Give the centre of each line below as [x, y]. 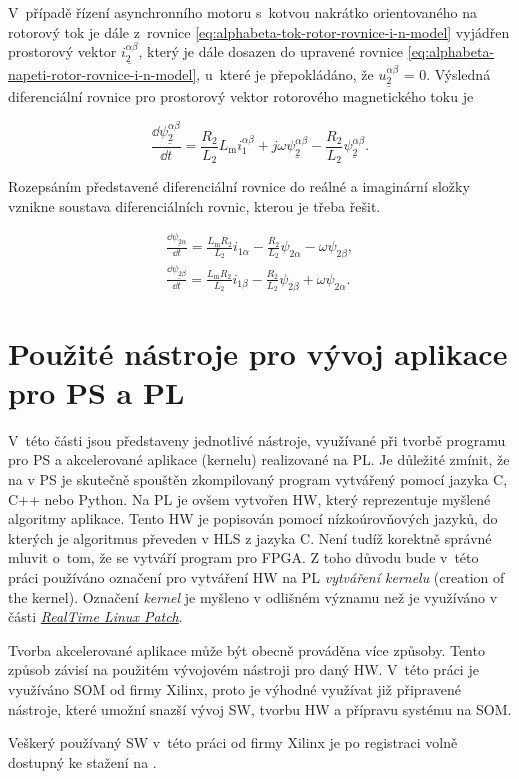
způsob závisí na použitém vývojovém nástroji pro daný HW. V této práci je [243, 669]
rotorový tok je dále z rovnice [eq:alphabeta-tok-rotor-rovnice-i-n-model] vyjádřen [259, 31]
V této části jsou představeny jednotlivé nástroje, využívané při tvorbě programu [257, 439]
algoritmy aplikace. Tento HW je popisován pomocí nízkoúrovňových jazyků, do [253, 518]
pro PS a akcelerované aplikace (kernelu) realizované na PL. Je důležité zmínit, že [259, 459]
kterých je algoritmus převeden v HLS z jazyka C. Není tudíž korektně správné [250, 537]
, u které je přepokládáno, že [285, 73]
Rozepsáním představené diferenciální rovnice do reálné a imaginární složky [239, 186]
